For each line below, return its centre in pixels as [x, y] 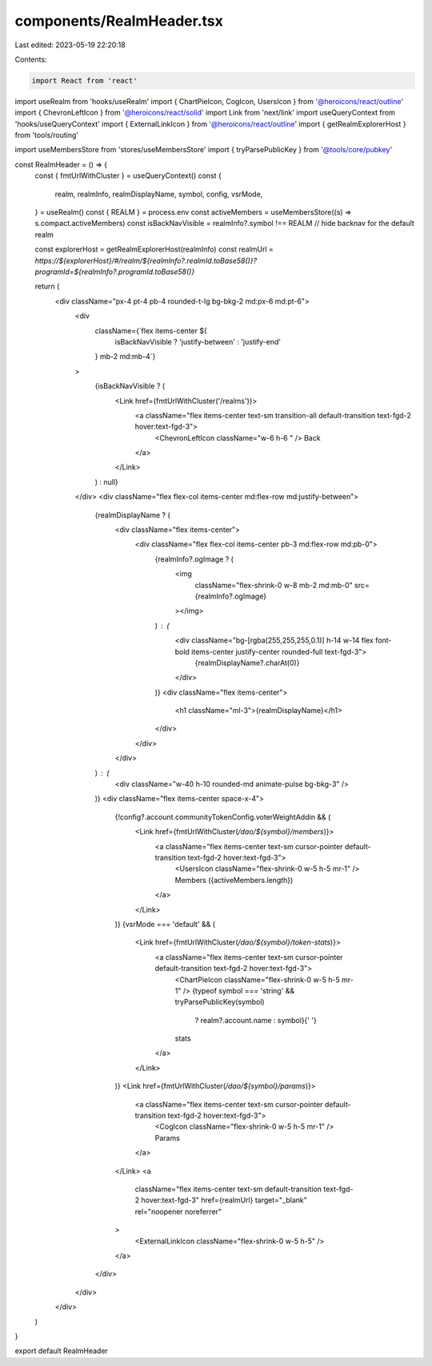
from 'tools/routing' [47, 135]
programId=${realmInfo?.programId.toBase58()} [115, 272]
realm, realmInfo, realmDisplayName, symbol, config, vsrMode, [159, 194]
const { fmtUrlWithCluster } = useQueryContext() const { [128, 175]
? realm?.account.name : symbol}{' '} [256, 1020]
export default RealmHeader [61, 1351]
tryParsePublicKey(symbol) [220, 1002]
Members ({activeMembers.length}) [234, 880]
